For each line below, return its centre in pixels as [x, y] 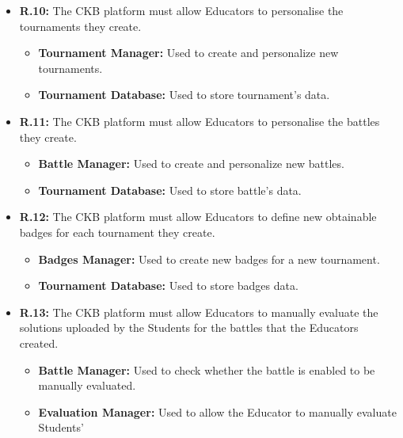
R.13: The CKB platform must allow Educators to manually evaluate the [199, 312]
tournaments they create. [80, 26]
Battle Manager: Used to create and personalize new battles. [191, 164]
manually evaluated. [87, 385]
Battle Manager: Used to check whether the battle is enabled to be [207, 369]
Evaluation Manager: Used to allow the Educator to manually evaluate [217, 411]
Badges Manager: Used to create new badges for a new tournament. [209, 259]
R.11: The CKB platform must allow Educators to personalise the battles [200, 121]
